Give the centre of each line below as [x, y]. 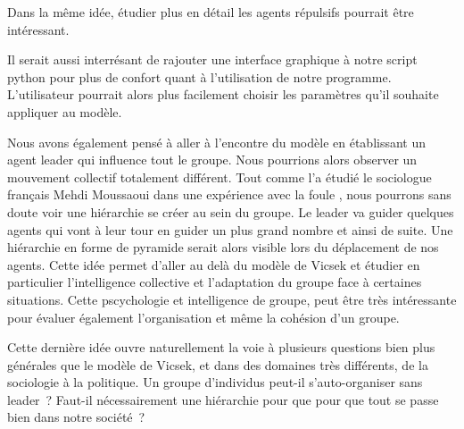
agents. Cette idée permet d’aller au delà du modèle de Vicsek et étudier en [214, 264]
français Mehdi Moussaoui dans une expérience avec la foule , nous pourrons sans [229, 194]
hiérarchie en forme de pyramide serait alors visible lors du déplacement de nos [223, 247]
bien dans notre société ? [76, 417]
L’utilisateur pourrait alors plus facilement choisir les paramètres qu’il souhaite [223, 94]
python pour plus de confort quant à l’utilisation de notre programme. [199, 76]
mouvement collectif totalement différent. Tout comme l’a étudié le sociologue [220, 177]
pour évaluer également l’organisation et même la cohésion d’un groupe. [203, 317]
